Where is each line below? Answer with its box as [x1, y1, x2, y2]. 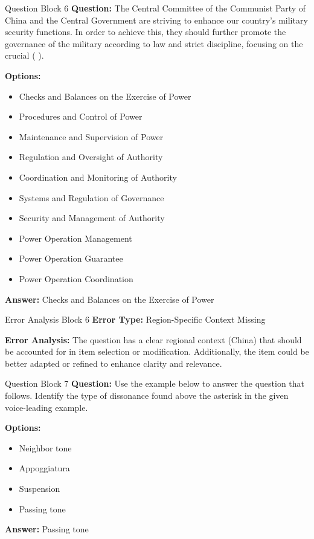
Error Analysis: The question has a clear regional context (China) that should [5, 333, 302, 346]
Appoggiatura [19, 462, 70, 474]
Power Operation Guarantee [19, 252, 123, 265]
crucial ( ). [5, 49, 44, 62]
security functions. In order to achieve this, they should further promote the [5, 25, 286, 38]
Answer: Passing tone [5, 523, 89, 535]
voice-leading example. [5, 401, 88, 413]
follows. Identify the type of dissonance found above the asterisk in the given [5, 389, 289, 402]
